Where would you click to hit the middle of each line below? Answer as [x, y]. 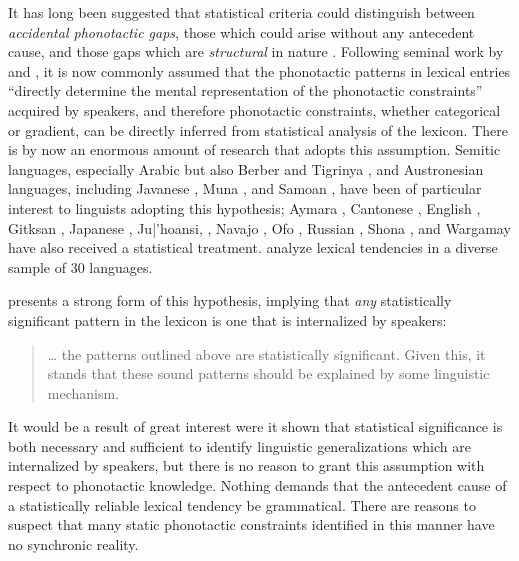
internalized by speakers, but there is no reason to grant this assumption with [246, 465]
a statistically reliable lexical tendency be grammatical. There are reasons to [242, 504]
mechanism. [83, 392]
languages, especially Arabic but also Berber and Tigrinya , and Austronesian [246, 168]
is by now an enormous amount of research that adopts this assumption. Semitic [254, 149]
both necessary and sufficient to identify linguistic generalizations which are [239, 445]
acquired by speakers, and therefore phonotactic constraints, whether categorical [254, 109]
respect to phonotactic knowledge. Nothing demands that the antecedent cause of [257, 485]
